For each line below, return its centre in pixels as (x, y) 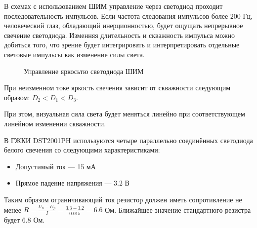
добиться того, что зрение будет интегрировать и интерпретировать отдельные (122, 45)
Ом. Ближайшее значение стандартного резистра (178, 209)
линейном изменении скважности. (55, 123)
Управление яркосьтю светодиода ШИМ (84, 71)
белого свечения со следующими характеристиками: (82, 150)
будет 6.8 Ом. (24, 219)
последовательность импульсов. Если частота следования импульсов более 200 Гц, (128, 16)
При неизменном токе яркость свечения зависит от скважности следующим (117, 88)
